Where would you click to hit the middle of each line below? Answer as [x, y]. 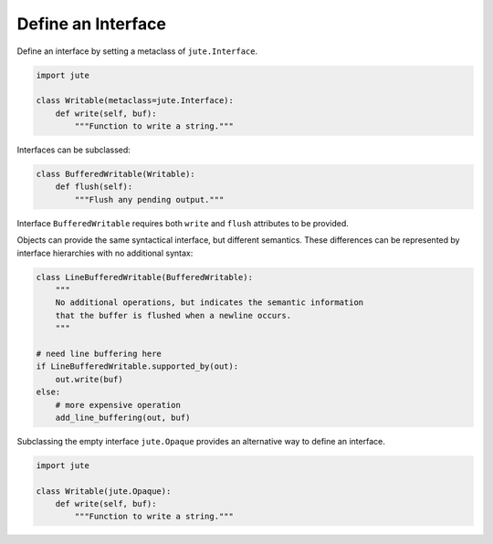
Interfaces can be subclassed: [74, 150]
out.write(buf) [89, 379]
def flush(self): [94, 187]
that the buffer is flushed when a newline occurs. [173, 315]
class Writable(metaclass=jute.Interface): [135, 101]
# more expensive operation [118, 405]
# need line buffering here [99, 353]
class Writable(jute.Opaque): [104, 491]
